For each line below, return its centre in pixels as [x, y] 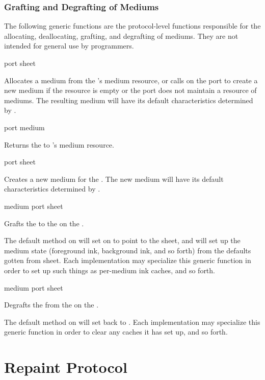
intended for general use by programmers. [69, 46]
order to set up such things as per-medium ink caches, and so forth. [110, 270]
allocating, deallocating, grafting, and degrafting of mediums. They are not [121, 35]
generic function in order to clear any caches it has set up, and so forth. [116, 332]
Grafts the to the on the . [44, 223]
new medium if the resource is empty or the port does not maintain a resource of [130, 90]
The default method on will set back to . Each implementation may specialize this [132, 322]
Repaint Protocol [66, 367]
